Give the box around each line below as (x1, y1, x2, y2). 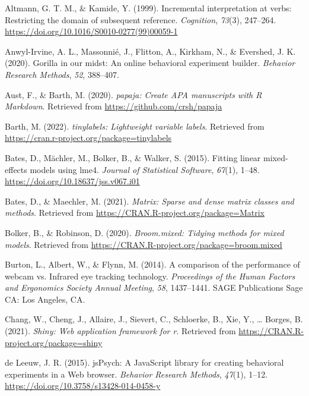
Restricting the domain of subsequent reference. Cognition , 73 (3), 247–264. (5, 13, 276, 26)
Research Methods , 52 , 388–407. (5, 68, 119, 80)
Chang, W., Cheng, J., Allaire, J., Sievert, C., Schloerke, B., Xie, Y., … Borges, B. (5, 313, 303, 325)
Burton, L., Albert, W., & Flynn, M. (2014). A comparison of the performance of (5, 258, 300, 271)
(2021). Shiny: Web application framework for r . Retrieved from (5, 325, 236, 337)
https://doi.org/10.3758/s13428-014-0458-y (5, 379, 161, 392)
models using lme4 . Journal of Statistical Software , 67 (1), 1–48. (30, 163, 260, 175)
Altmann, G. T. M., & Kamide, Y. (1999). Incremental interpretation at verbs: (5, 2, 292, 14)
